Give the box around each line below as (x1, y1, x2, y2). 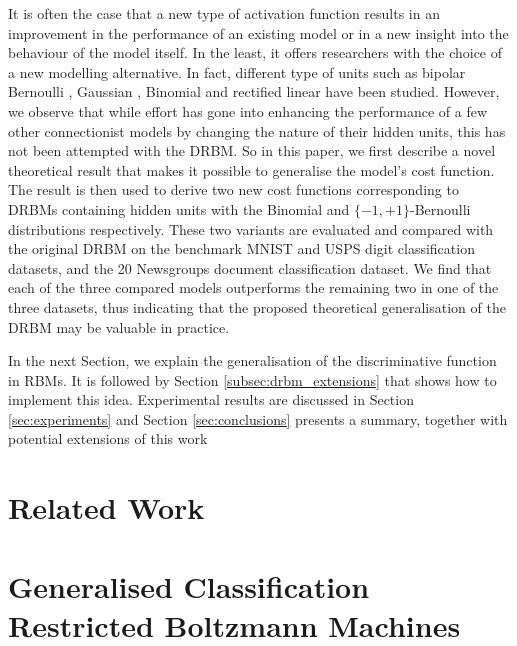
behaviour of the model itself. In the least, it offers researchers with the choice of (8, 42, 503, 63)
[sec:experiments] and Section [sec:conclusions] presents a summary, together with (8, 408, 508, 429)
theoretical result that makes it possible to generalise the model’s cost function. (8, 159, 495, 180)
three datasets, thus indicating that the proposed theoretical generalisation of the (8, 296, 506, 317)
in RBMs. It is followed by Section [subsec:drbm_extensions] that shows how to (8, 369, 497, 390)
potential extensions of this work (8, 428, 208, 449)
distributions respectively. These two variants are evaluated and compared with (8, 218, 494, 239)
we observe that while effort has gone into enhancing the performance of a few (8, 100, 487, 121)
